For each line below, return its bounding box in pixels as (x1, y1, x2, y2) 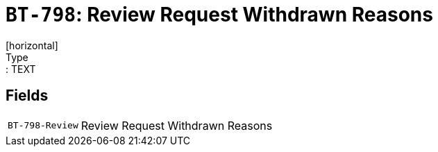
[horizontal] (6, 39, 58, 51)
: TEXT (6, 62, 36, 75)
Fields (6, 87, 49, 105)
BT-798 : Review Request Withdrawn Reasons (6, 3, 433, 26)
